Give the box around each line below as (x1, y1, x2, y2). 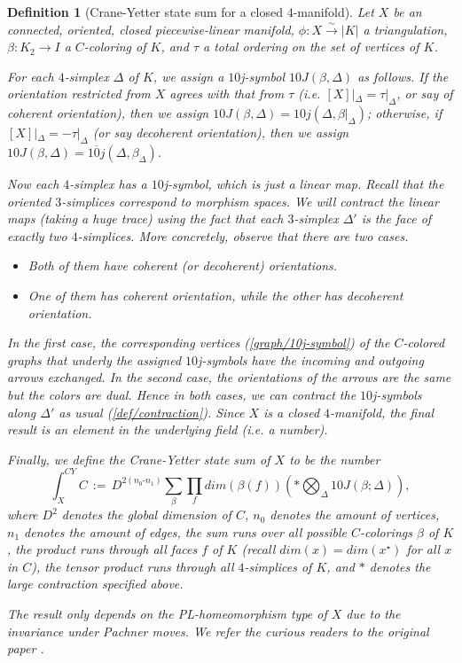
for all (406, 540, 441, 558)
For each (7, 66, 54, 85)
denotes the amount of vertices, (270, 505, 440, 524)
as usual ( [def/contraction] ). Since (59, 402, 245, 421)
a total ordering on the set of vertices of (203, 37, 419, 56)
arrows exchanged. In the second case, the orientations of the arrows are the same (7, 368, 451, 386)
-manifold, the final (330, 402, 435, 421)
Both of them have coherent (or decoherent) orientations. (27, 256, 338, 275)
